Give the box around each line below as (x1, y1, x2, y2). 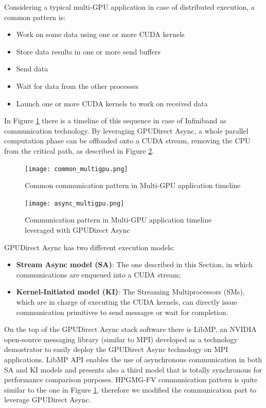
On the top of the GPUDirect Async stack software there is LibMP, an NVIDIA (4, 324, 257, 335)
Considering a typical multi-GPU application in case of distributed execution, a (4, 2, 255, 12)
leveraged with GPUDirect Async (25, 225, 130, 235)
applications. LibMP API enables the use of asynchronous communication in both (4, 354, 262, 364)
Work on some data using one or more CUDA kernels (16, 29, 185, 40)
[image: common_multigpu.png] (25, 165, 128, 173)
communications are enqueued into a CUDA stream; (16, 269, 181, 280)
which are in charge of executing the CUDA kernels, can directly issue (16, 296, 237, 307)
